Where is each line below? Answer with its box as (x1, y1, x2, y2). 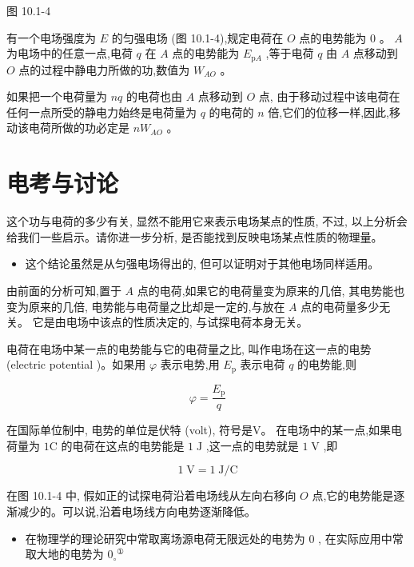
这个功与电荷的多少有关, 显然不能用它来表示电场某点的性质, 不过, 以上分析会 (6, 213, 408, 230)
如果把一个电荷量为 (6, 88, 107, 105)
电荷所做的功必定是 (28, 119, 129, 136)
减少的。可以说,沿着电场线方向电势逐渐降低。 (17, 503, 256, 520)
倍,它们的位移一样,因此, (268, 103, 389, 120)
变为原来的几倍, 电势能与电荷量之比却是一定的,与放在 (6, 297, 285, 314)
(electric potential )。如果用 (6, 356, 146, 373)
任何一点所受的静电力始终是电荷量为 (6, 103, 197, 120)
